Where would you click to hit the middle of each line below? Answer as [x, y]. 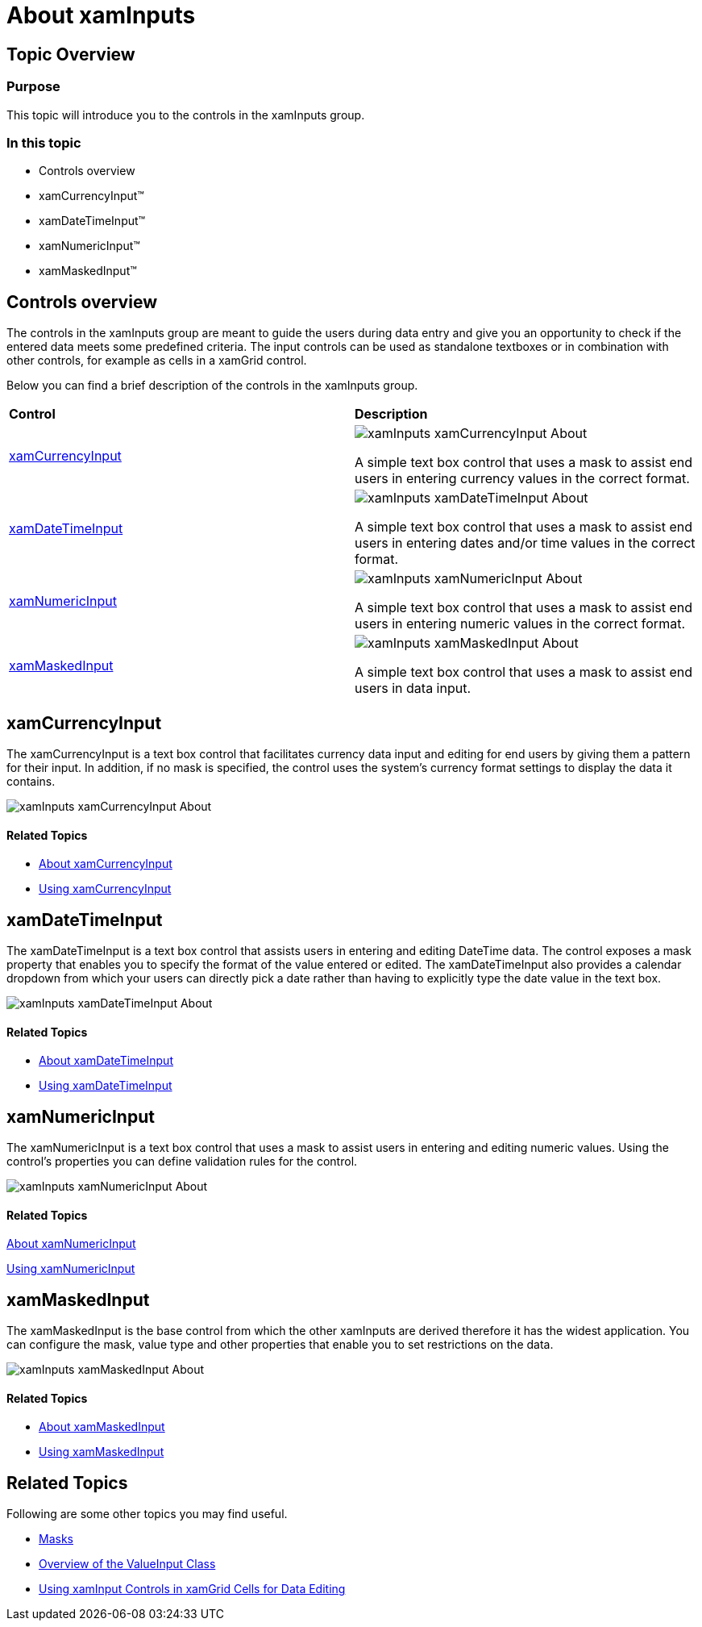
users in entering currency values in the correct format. [522, 479]
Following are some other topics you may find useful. [147, 1514]
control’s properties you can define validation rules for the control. [182, 1162]
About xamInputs [101, 15]
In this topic [44, 142]
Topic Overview [71, 54]
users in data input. [413, 688]
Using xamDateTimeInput [106, 1086]
